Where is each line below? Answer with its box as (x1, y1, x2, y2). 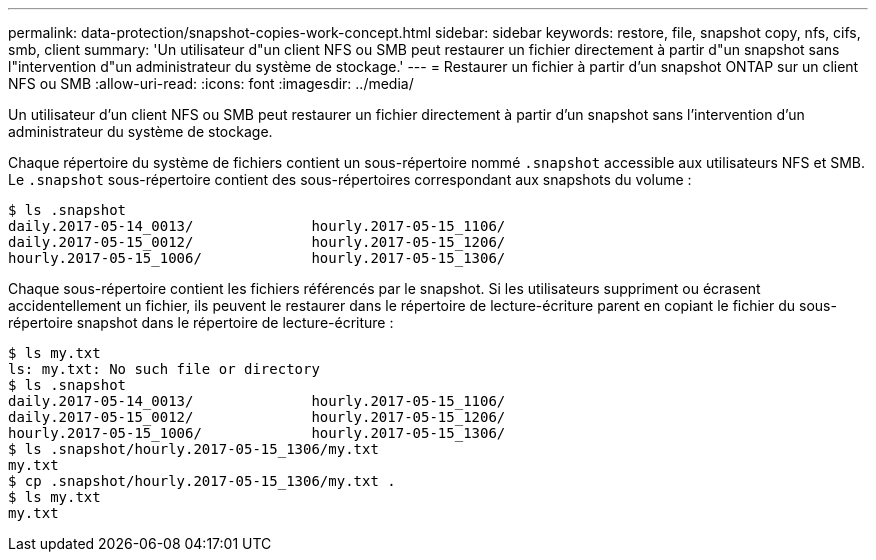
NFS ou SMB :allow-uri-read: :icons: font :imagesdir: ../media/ (8, 75, 414, 92)
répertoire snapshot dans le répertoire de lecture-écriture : (8, 314, 394, 331)
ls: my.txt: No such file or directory (8, 361, 320, 377)
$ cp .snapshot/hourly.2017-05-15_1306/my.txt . (8, 473, 396, 489)
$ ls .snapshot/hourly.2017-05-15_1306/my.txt (8, 441, 379, 457)
